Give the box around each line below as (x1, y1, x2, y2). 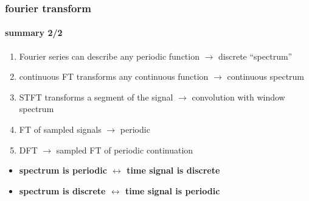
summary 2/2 (5, 26, 63, 39)
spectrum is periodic (19, 164, 107, 177)
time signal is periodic (125, 184, 220, 197)
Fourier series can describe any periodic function (19, 49, 200, 62)
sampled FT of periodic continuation (56, 143, 193, 156)
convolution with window (192, 90, 285, 103)
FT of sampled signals (19, 123, 102, 136)
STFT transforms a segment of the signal (19, 90, 173, 103)
